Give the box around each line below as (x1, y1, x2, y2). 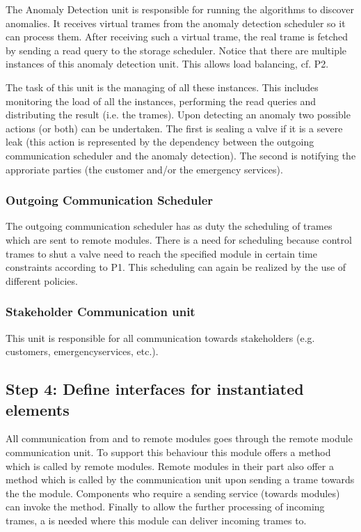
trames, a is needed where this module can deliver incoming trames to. (6, 513, 307, 527)
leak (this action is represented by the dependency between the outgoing (6, 134, 314, 149)
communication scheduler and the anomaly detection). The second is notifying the (6, 148, 356, 162)
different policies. (6, 273, 78, 288)
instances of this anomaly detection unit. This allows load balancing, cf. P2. (6, 56, 329, 71)
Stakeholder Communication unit (6, 303, 195, 320)
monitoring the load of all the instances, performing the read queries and (6, 93, 316, 108)
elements (6, 398, 70, 420)
